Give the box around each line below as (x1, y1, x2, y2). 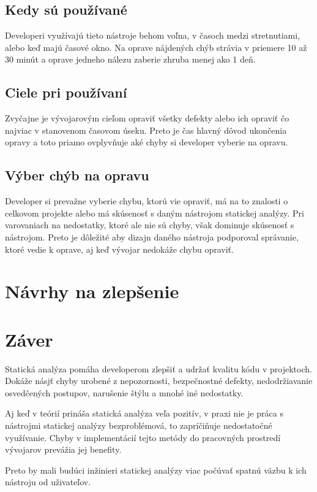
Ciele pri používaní (5, 83, 127, 102)
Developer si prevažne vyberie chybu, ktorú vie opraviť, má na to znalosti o (5, 194, 288, 207)
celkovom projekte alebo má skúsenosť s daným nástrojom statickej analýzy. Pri (5, 206, 304, 219)
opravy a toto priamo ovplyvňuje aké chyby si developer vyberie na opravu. (5, 136, 288, 148)
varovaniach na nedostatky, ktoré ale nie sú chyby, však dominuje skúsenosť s (5, 218, 294, 231)
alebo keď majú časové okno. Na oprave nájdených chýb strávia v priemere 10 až (5, 40, 307, 53)
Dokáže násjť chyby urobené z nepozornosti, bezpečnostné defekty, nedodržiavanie (5, 374, 313, 387)
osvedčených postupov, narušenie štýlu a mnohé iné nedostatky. (5, 386, 244, 399)
